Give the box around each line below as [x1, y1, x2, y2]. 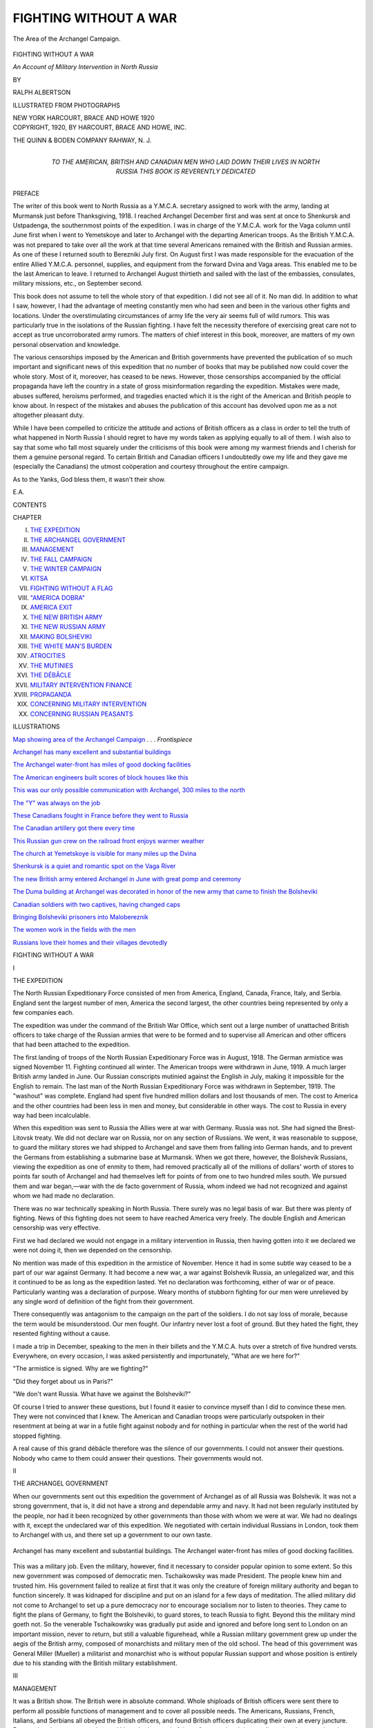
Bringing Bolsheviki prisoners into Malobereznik [12, 913, 149, 921]
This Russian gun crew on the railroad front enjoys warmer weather [12, 836, 205, 845]
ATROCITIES [30, 652, 66, 660]
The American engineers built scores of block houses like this [12, 773, 189, 781]
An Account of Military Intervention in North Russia [12, 63, 158, 71]
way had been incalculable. [12, 1111, 91, 1120]
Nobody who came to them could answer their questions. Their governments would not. [12, 1454, 264, 1462]
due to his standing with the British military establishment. [12, 1659, 178, 1667]
